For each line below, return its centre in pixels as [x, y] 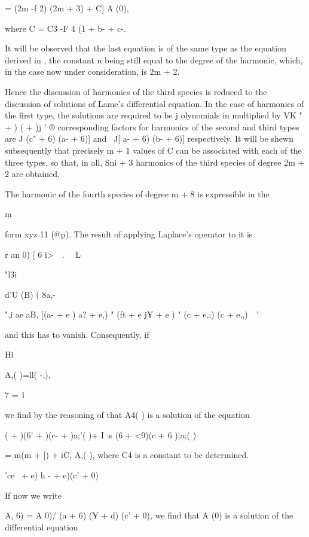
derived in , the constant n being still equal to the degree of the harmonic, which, [154, 60]
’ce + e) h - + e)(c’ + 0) [52, 475]
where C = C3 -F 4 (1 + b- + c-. [65, 28]
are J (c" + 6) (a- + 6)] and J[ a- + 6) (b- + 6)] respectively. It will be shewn [149, 138]
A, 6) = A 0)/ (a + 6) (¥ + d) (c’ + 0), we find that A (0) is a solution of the [149, 515]
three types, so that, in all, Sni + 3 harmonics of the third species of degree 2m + [155, 162]
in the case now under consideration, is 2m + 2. [92, 71]
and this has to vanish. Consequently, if [77, 334]
